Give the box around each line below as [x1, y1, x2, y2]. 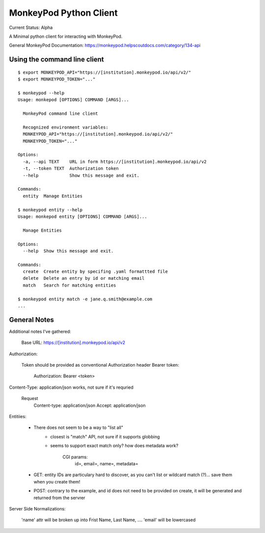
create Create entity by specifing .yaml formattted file [23, 269, 168, 274]
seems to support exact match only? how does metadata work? [50, 443, 179, 449]
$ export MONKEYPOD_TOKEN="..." [18, 77, 96, 82]
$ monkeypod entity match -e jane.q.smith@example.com [18, 296, 153, 302]
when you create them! [33, 479, 80, 484]
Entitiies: [9, 414, 26, 420]
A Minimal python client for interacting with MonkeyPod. [9, 33, 123, 39]
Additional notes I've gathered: [9, 328, 71, 334]
